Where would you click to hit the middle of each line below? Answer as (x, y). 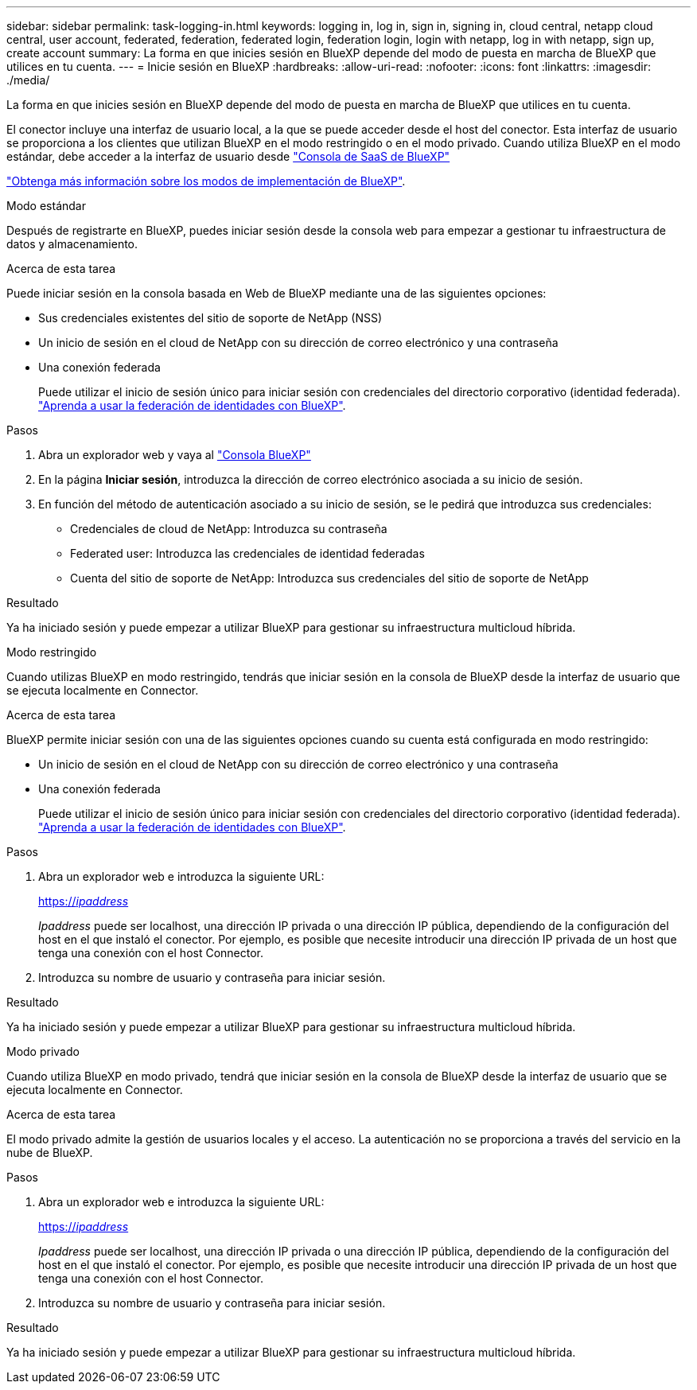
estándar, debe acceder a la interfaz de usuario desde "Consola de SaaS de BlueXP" (228, 156)
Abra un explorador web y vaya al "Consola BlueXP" (175, 455)
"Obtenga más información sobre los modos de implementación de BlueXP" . (206, 181)
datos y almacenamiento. (72, 244)
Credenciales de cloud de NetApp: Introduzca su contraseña (229, 529)
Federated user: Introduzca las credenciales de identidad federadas (247, 553)
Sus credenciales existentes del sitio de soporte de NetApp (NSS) (210, 318)
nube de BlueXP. (50, 1152)
